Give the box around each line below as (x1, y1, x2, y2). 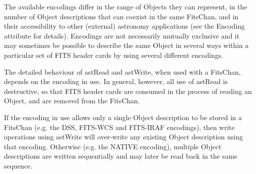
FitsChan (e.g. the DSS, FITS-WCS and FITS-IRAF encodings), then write (4, 122, 235, 132)
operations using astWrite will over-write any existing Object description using (4, 131, 243, 142)
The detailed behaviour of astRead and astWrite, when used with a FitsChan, (4, 66, 241, 77)
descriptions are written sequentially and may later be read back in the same (4, 151, 238, 161)
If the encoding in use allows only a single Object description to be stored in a (4, 112, 242, 122)
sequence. (4, 160, 33, 171)
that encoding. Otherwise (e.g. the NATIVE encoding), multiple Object (4, 141, 222, 151)
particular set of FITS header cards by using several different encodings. (4, 49, 223, 60)
